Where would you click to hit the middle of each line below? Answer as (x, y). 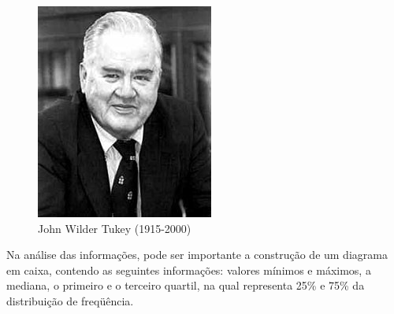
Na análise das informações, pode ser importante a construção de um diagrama (197, 255)
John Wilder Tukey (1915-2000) (115, 228)
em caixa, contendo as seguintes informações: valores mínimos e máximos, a (189, 270)
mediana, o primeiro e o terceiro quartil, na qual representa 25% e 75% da (186, 285)
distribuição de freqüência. (70, 300)
